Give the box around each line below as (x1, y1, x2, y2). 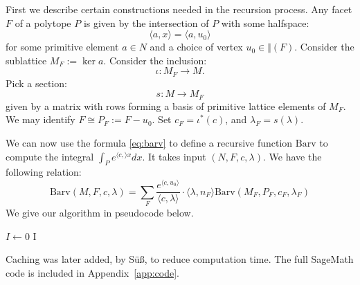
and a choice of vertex (150, 39, 243, 54)
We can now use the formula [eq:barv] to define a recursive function (6, 136, 293, 150)
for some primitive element (6, 39, 119, 54)
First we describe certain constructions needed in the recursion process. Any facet (6, 2, 352, 16)
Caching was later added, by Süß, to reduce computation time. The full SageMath (6, 252, 354, 266)
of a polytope (15, 15, 71, 30)
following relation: (6, 165, 82, 179)
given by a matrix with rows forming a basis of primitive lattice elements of (6, 98, 326, 113)
